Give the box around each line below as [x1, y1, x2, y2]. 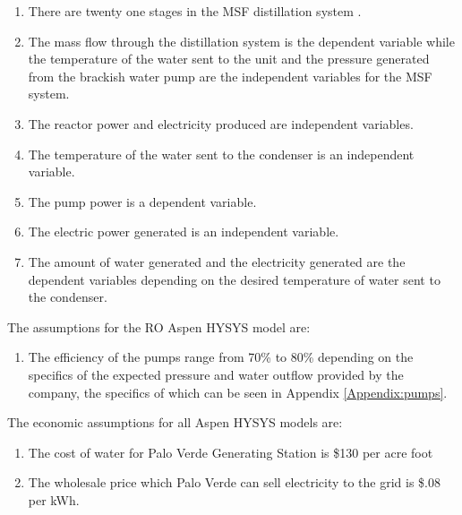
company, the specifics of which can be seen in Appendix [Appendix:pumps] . [28, 382, 448, 401]
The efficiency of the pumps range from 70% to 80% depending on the [28, 348, 414, 366]
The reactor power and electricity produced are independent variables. [28, 114, 414, 133]
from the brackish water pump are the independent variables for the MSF [28, 66, 432, 85]
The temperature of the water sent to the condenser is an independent [28, 144, 415, 163]
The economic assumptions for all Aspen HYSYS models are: [7, 413, 343, 432]
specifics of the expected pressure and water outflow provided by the [28, 365, 404, 383]
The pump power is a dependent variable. [28, 192, 257, 210]
